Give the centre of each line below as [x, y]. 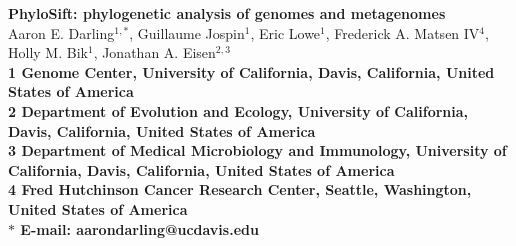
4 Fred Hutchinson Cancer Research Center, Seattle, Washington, [240, 189]
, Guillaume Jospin [187, 32]
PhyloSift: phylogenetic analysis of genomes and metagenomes [227, 13]
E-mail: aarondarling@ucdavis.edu [139, 228]
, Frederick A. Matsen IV [402, 32]
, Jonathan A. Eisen [154, 52]
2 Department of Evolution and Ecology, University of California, [238, 110]
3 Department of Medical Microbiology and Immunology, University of [257, 150]
